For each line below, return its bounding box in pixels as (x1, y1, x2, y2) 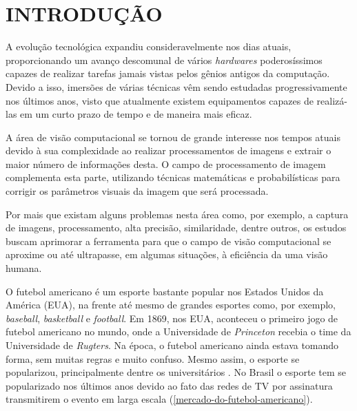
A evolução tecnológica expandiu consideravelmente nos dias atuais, (6, 39, 292, 54)
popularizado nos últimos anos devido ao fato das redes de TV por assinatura (6, 378, 333, 392)
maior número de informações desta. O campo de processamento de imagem (6, 156, 326, 171)
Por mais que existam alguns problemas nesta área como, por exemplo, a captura (6, 207, 349, 221)
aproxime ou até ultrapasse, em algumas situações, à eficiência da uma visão (6, 247, 328, 262)
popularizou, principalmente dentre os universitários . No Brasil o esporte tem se (6, 365, 347, 379)
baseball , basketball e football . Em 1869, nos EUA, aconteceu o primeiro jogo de (6, 310, 338, 325)
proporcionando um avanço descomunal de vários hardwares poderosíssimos (6, 52, 323, 67)
